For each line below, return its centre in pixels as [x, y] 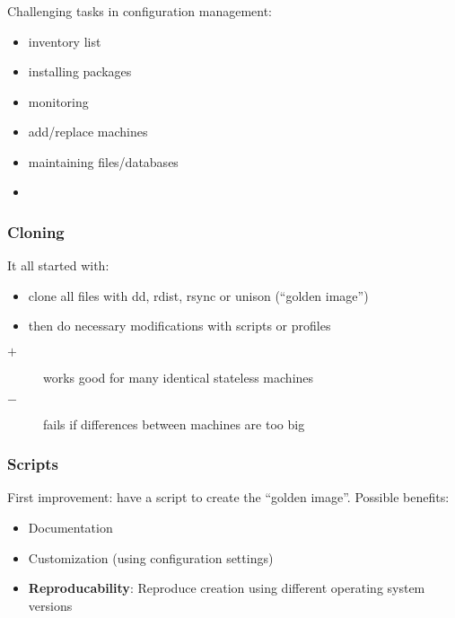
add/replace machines [88, 132]
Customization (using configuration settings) [151, 557]
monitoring [58, 101]
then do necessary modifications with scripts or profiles [179, 326]
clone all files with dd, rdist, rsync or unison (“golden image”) [198, 295]
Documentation [70, 528]
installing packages [80, 71]
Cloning [36, 232]
